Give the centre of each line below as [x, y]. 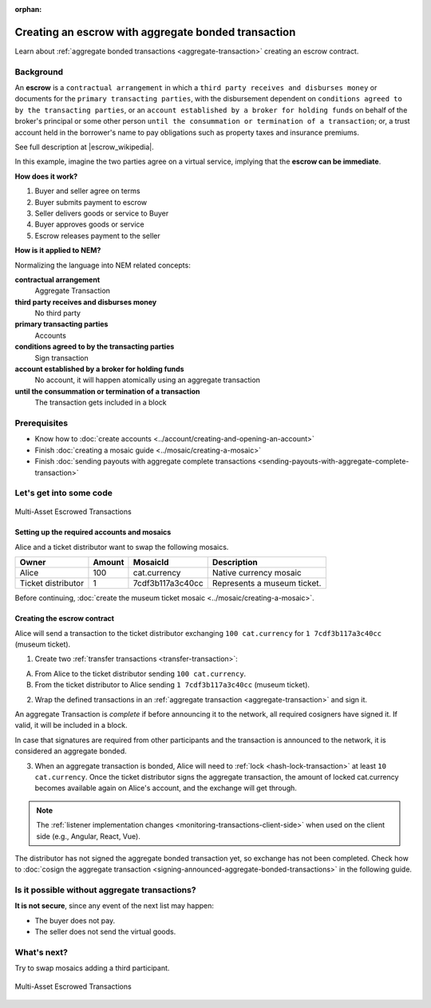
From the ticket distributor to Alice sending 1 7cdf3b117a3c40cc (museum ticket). [172, 685]
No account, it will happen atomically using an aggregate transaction [148, 380]
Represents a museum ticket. [267, 583]
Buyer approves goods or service [89, 224]
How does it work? [46, 176]
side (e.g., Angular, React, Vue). [89, 836]
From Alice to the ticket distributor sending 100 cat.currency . [140, 674]
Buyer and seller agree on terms [87, 191]
